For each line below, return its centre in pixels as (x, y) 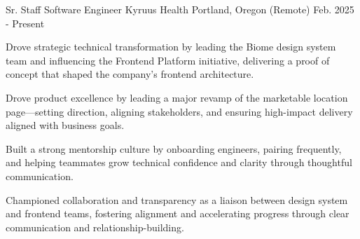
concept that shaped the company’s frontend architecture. (130, 74)
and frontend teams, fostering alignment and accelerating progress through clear (178, 213)
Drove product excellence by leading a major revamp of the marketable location (177, 97)
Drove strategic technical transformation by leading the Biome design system (171, 47)
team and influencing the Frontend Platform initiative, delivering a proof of (168, 60)
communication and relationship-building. (95, 227)
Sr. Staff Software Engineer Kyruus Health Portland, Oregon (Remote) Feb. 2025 (180, 9)
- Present (25, 23)
